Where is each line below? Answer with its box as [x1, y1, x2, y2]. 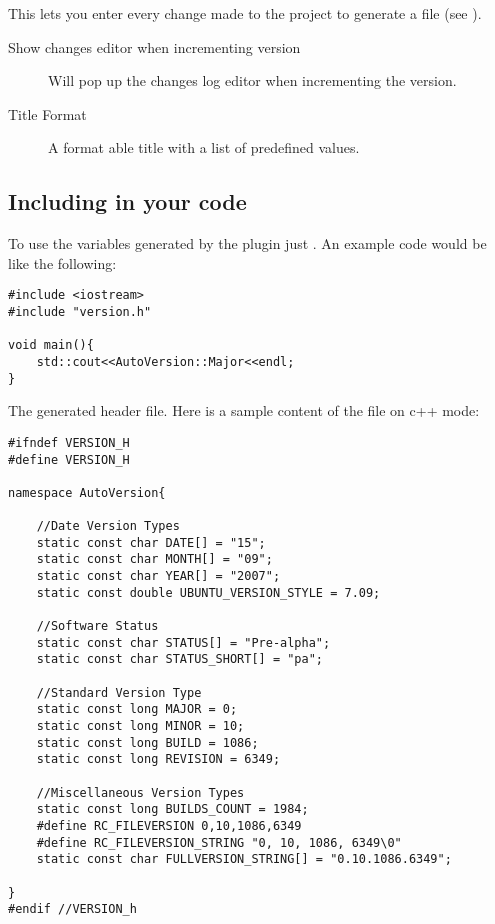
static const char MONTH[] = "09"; [36, 552, 273, 567]
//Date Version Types [36, 519, 180, 534]
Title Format [8, 103, 87, 124]
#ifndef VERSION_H [8, 435, 130, 450]
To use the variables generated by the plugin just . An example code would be [8, 233, 487, 254]
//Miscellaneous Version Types [36, 785, 245, 800]
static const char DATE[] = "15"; [36, 535, 266, 550]
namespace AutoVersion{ [8, 485, 166, 500]
